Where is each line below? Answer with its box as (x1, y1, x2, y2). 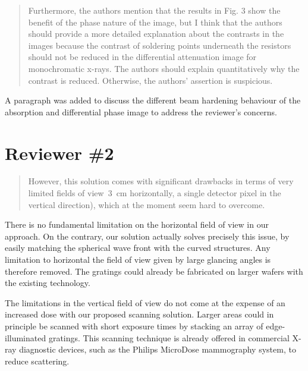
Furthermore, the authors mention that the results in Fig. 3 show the (28, 4, 281, 16)
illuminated (5, 331, 46, 344)
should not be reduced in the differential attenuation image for (28, 51, 257, 63)
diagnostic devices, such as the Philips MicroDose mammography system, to (19, 343, 296, 356)
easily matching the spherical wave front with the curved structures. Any (5, 241, 271, 254)
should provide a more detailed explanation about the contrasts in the (28, 27, 284, 40)
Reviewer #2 (5, 140, 114, 165)
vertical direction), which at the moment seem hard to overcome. (28, 198, 265, 210)
